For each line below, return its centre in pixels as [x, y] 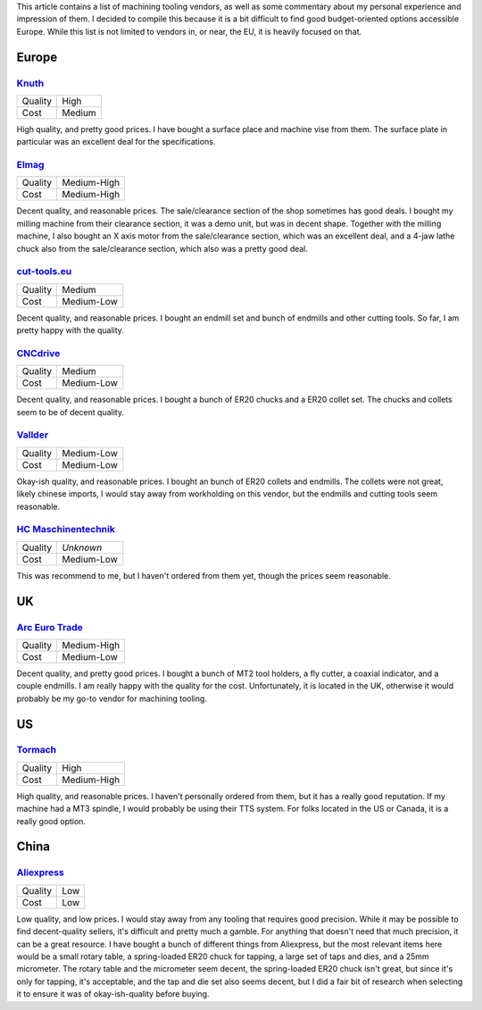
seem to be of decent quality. [71, 412]
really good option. [51, 821]
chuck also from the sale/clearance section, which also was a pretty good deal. [162, 248]
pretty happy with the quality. [71, 330]
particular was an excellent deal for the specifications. [116, 142]
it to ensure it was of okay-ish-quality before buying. [113, 994]
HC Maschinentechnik [66, 530]
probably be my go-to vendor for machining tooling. [112, 698]
